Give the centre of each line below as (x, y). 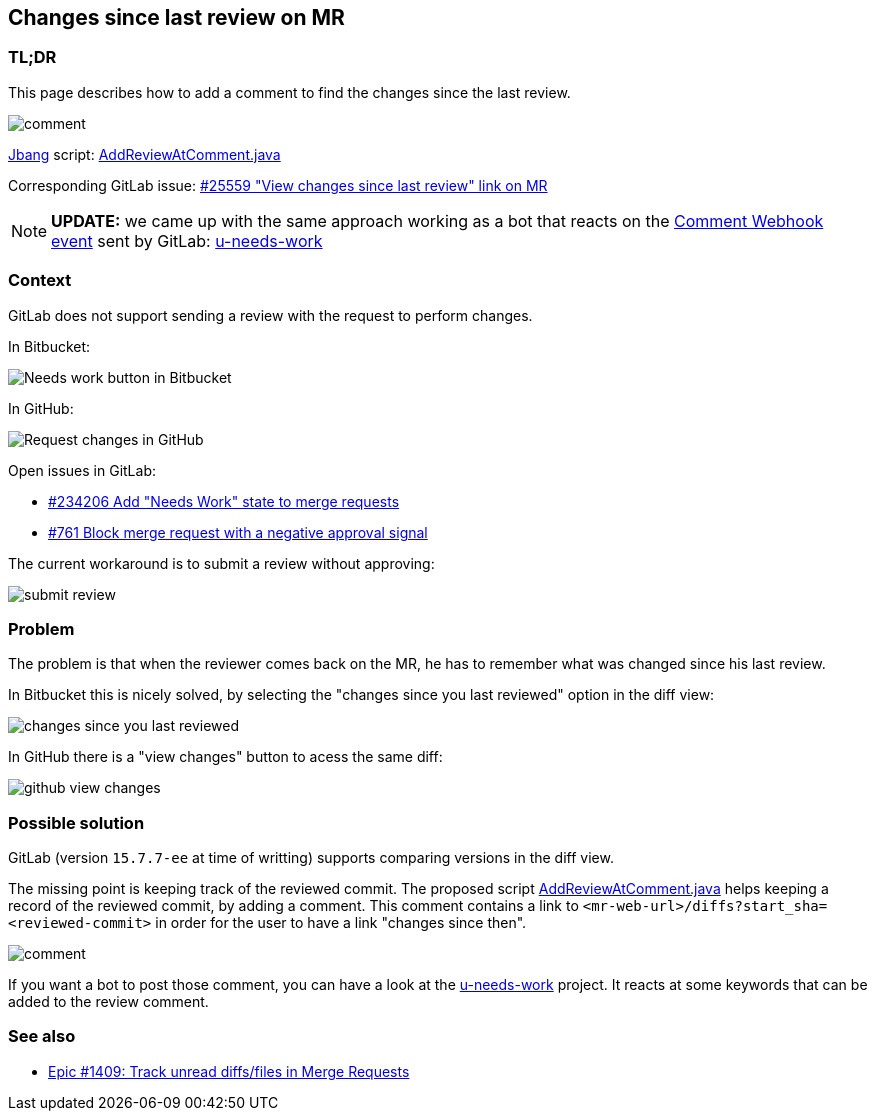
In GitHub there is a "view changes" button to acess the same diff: (225, 757)
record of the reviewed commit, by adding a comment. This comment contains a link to (293, 906)
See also (42, 1036)
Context (40, 280)
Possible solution (76, 822)
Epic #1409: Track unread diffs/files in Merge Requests (229, 1071)
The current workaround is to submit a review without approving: (221, 563)
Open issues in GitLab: (82, 470)
